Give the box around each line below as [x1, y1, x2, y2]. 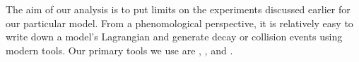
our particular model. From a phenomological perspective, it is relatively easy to [6, 15, 353, 30]
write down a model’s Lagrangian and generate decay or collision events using [6, 29, 343, 44]
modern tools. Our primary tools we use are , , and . [6, 42, 233, 57]
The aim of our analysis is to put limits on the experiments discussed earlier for [6, 2, 351, 16]
